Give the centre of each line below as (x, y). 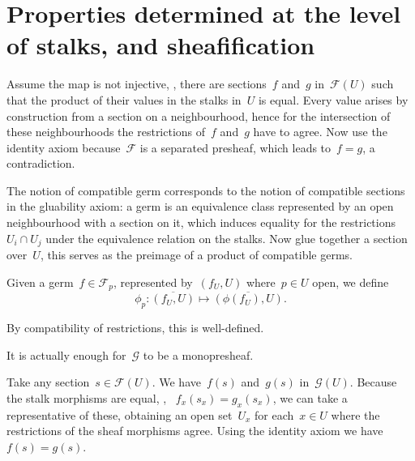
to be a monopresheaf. (198, 354)
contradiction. (41, 163)
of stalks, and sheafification (161, 45)
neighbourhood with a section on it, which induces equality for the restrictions (201, 222)
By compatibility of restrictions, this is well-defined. (135, 328)
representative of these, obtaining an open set (120, 414)
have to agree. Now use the (320, 132)
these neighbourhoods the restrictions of (106, 132)
